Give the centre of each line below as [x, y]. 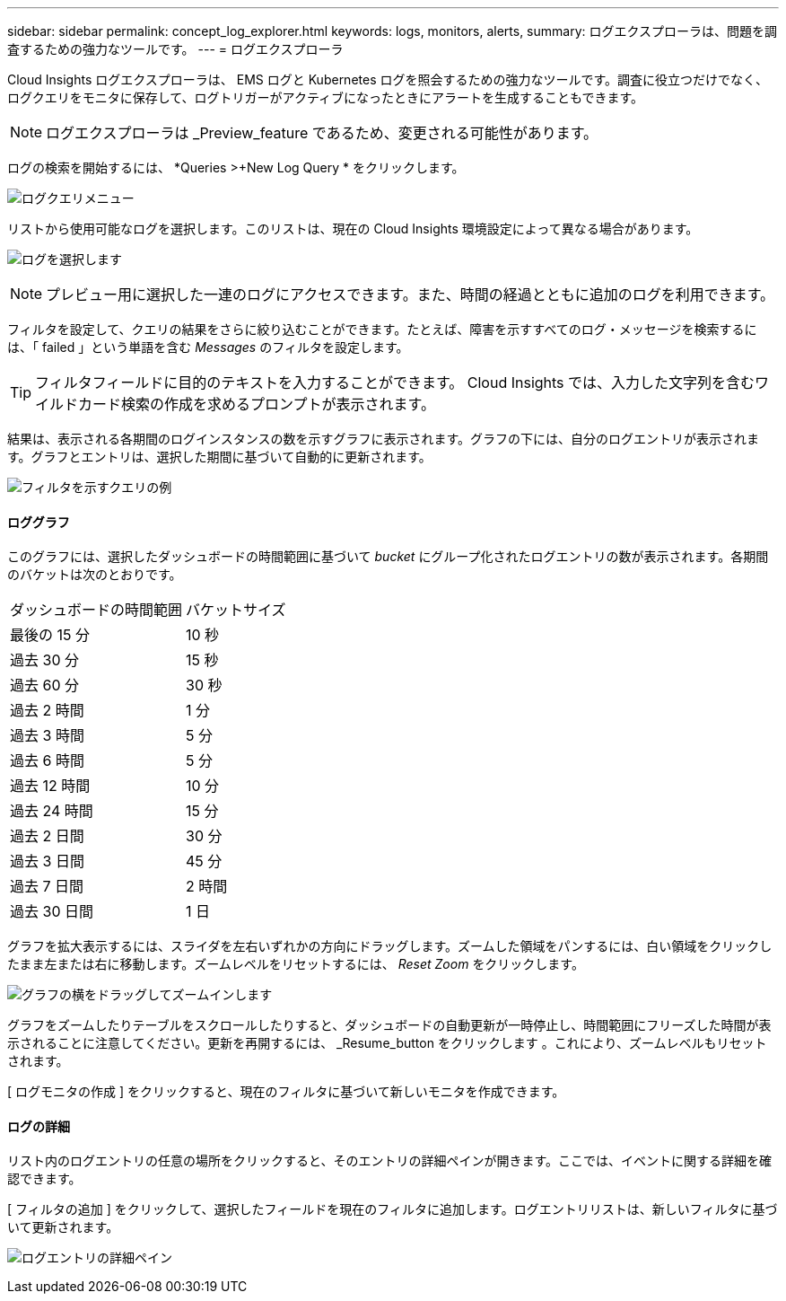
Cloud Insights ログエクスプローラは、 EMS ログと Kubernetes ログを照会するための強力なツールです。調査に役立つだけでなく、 [388, 79]
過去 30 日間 [52, 912]
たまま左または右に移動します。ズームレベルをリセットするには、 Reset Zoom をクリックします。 [296, 964]
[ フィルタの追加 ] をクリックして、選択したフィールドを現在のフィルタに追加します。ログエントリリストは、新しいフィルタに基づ [393, 1209]
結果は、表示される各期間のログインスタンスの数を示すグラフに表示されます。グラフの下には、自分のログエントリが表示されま [384, 439]
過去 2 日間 [47, 836]
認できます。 [44, 1179]
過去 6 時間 [47, 761]
